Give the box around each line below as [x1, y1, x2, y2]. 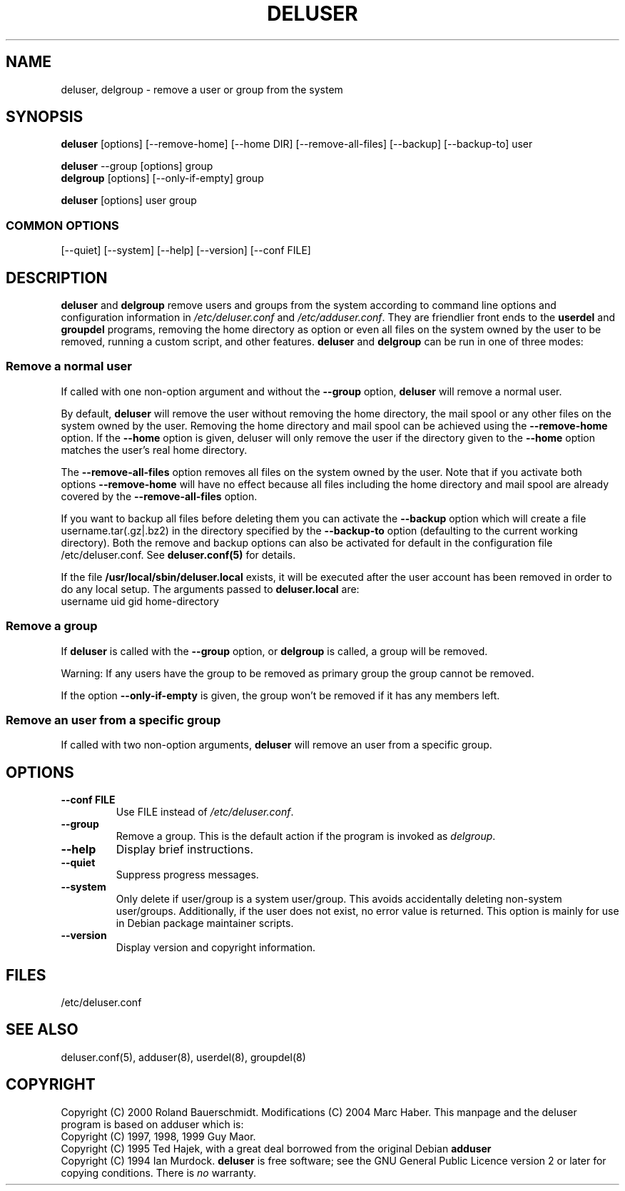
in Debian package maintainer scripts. [116, 917, 294, 930]
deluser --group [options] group [61, 160, 213, 173]
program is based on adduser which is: [61, 1117, 244, 1130]
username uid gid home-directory [61, 594, 219, 607]
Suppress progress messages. [116, 868, 259, 881]
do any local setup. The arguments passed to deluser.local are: [61, 582, 360, 595]
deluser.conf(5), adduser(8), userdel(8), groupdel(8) [61, 1050, 306, 1063]
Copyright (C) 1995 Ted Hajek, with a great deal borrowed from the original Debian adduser [61, 1142, 492, 1155]
